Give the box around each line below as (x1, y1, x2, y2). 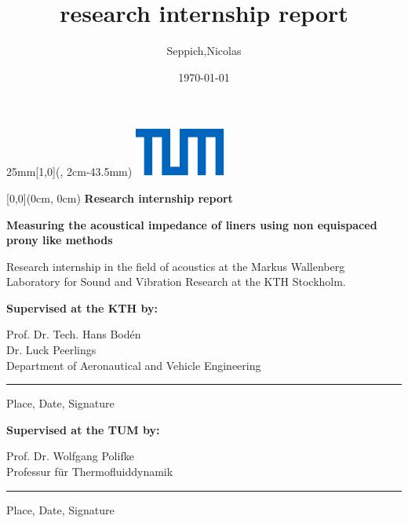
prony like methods (6, 232, 113, 248)
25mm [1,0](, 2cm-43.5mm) (6, 163, 133, 180)
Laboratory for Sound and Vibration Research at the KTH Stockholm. (6, 273, 346, 290)
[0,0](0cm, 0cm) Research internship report (6, 189, 233, 206)
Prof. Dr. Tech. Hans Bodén (6, 326, 141, 342)
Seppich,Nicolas (166, 42, 242, 59)
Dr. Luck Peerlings (6, 342, 97, 358)
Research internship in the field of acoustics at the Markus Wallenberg (6, 258, 345, 274)
